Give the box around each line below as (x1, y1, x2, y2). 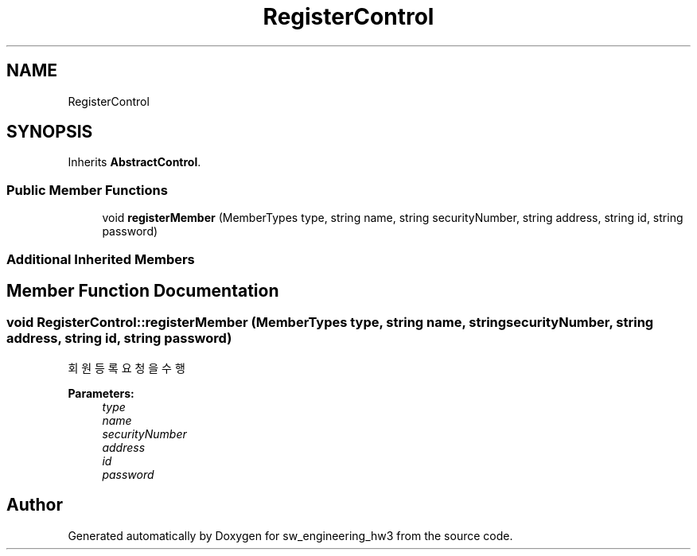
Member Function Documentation (6, 280, 279, 301)
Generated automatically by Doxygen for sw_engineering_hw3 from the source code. (68, 528, 513, 542)
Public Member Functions (6, 181, 168, 198)
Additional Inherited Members (6, 251, 195, 267)
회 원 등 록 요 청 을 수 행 (68, 360, 185, 375)
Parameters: (68, 386, 134, 400)
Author (6, 495, 63, 515)
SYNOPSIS (6, 122, 93, 142)
